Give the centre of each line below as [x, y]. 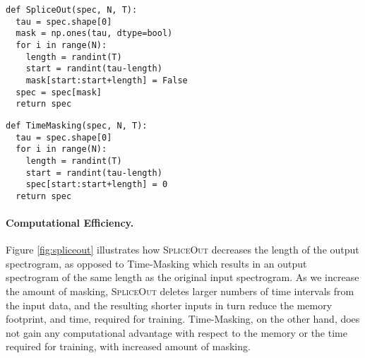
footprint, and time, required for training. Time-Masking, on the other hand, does [183, 319]
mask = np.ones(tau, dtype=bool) [94, 34]
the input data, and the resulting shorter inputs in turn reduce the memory [169, 305]
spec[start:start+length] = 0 [97, 185]
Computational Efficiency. [70, 223]
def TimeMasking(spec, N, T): [77, 125]
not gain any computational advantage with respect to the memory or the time [176, 332]
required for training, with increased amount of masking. [128, 346]
